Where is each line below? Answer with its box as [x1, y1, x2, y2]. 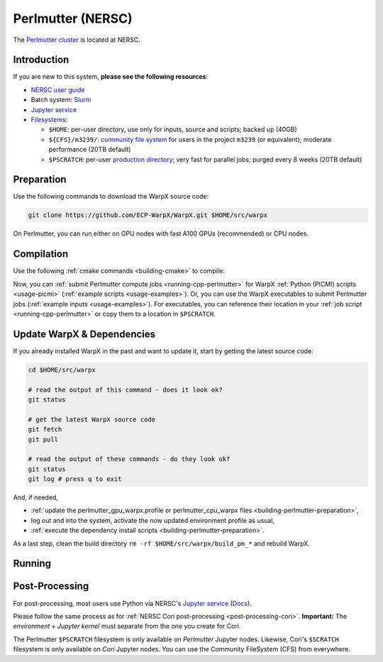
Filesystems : [30, 116, 68, 124]
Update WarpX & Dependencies [13, 328, 156, 340]
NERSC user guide [30, 85, 85, 94]
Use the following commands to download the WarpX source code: [13, 192, 209, 201]
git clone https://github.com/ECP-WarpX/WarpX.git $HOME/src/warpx [28, 211, 268, 219]
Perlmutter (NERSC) [13, 11, 133, 26]
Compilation [13, 248, 69, 260]
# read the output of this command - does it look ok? [28, 385, 223, 394]
